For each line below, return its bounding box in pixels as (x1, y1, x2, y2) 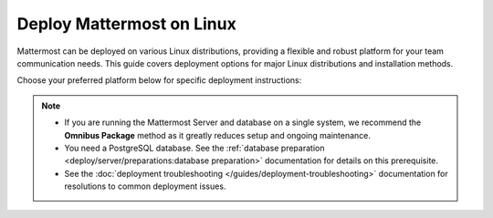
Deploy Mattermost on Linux (16, 14, 236, 34)
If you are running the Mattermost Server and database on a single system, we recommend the (64, 117, 422, 128)
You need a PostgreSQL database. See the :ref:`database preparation (64, 142, 325, 153)
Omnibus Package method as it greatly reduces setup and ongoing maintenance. (64, 130, 372, 140)
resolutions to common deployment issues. (64, 181, 226, 192)
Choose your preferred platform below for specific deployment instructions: (16, 75, 302, 86)
